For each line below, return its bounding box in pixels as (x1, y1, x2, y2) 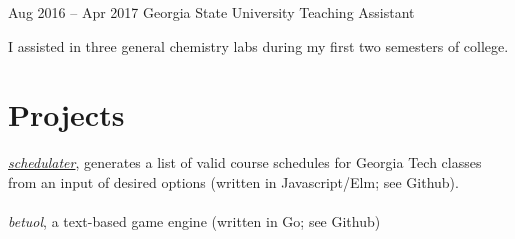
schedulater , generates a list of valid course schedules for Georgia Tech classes (8, 152, 482, 173)
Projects (8, 94, 125, 135)
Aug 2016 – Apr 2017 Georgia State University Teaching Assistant (8, 2, 415, 22)
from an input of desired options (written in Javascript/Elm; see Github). (8, 171, 459, 192)
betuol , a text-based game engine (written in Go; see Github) (8, 211, 381, 232)
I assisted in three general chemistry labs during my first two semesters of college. (8, 35, 509, 56)
